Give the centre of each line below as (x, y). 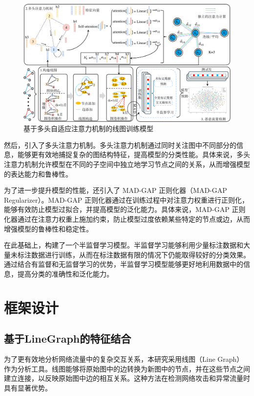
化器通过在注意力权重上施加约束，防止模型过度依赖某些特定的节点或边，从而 (127, 219)
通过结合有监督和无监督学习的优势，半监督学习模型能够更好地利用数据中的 (124, 264)
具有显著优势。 (28, 387)
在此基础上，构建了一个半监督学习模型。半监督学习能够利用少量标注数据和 (124, 245)
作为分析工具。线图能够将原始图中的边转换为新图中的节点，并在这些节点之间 (127, 368)
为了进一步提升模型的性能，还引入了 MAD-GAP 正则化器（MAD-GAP (116, 190)
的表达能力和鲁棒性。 (38, 174)
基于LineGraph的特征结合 (68, 338)
